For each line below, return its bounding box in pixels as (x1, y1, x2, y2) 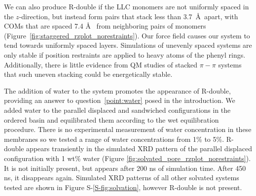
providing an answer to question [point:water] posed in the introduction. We (4, 95, 235, 105)
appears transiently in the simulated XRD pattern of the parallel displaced (26, 143, 252, 154)
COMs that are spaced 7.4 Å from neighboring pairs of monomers (4, 21, 206, 31)
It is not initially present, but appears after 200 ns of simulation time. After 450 (4, 163, 246, 173)
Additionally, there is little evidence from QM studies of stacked (4, 59, 197, 69)
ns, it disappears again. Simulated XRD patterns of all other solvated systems (4, 172, 239, 183)
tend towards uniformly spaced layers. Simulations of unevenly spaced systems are (4, 40, 252, 50)
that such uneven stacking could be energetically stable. (4, 69, 173, 79)
